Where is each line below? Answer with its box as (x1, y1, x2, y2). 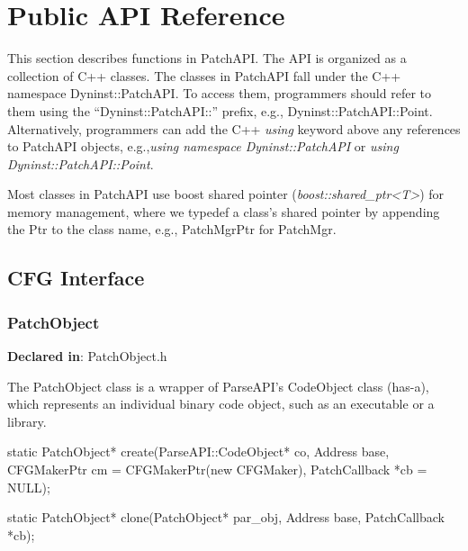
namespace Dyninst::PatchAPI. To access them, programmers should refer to (7, 84, 431, 103)
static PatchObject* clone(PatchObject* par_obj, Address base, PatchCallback (7, 508, 445, 527)
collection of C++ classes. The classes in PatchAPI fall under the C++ (7, 66, 401, 85)
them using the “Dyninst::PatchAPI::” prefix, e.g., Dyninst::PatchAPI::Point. (7, 101, 433, 120)
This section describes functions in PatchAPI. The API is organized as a (7, 49, 407, 68)
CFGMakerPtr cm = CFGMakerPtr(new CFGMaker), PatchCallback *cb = (7, 460, 427, 479)
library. (7, 411, 47, 430)
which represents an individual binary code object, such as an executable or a (7, 394, 435, 413)
